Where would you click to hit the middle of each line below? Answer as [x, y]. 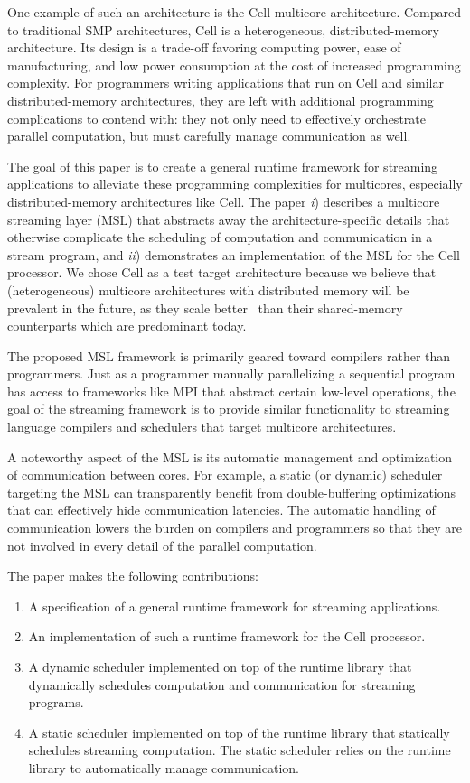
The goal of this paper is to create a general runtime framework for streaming [223, 166]
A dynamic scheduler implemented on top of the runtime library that [220, 666]
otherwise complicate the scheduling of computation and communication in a [220, 237]
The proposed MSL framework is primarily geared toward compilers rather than [229, 355]
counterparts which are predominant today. [127, 326]
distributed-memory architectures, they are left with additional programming [221, 100]
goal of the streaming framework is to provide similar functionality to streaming [229, 409]
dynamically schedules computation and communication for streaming [222, 684]
